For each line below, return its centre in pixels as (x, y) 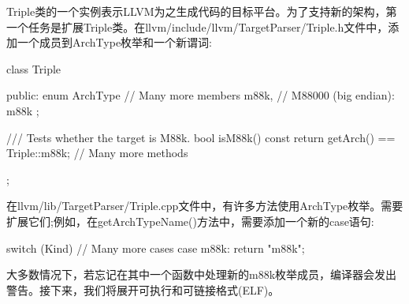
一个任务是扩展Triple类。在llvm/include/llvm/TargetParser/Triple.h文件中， (197, 26)
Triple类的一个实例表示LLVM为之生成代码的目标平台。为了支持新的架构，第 (202, 11)
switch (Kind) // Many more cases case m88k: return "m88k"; (156, 248)
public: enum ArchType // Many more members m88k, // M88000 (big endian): (201, 95)
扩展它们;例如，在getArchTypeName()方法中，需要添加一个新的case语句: (190, 221)
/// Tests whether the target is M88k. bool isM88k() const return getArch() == (201, 137)
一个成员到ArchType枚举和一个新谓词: (114, 42)
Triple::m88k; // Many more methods (97, 153)
